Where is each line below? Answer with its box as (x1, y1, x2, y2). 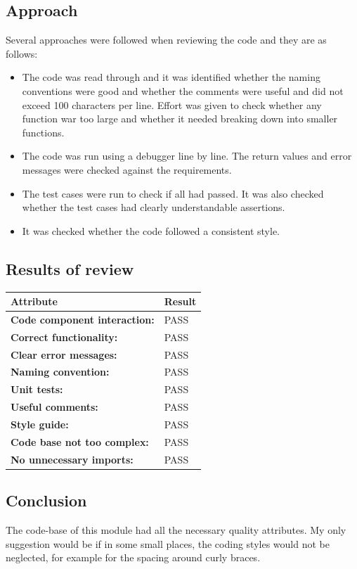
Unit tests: (11, 382, 63, 397)
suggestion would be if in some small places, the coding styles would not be (6, 536, 330, 551)
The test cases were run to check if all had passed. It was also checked (22, 186, 324, 200)
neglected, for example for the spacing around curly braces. (6, 550, 261, 565)
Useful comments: (11, 399, 98, 414)
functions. (22, 124, 65, 139)
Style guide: (11, 416, 69, 431)
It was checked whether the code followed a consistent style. (22, 223, 280, 238)
